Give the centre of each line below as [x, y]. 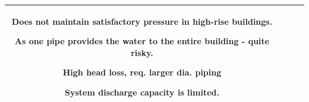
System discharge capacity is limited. [142, 92]
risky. [142, 52]
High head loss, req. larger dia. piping [142, 72]
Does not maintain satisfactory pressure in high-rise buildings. [142, 21]
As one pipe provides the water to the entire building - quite [142, 41]
